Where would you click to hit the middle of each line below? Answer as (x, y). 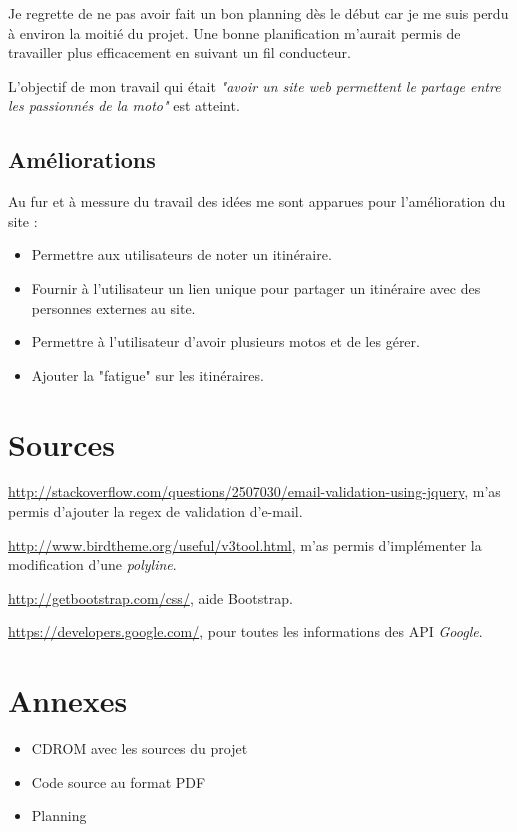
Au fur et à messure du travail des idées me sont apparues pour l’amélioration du (257, 201)
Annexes (68, 700)
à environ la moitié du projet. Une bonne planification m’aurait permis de (234, 32)
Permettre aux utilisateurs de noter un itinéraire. (181, 254)
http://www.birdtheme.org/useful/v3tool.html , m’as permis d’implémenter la (245, 544)
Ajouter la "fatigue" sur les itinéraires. (147, 374)
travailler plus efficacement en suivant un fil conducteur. (179, 52)
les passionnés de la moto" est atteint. (124, 105)
